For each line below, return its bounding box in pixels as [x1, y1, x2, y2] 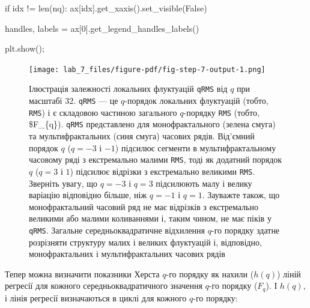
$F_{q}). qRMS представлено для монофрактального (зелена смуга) [29, 118, 276, 130]
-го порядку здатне [211, 223, 280, 236]
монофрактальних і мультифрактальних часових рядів [29, 247, 225, 260]
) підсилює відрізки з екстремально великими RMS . [70, 165, 255, 177]
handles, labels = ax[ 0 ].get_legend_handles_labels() [5, 22, 199, 34]
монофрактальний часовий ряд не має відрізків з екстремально [29, 200, 258, 213]
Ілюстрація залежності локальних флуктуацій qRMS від [29, 82, 228, 95]
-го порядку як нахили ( [166, 267, 254, 280]
